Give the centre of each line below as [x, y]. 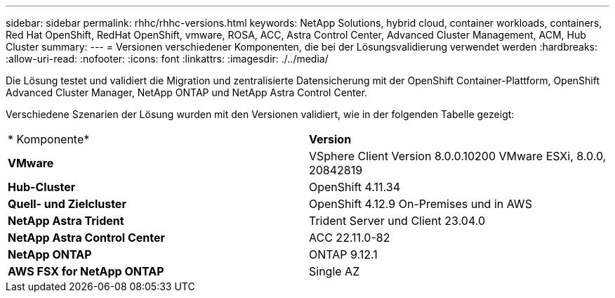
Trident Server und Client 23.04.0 [397, 221]
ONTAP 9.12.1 [343, 254]
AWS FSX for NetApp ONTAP [86, 271]
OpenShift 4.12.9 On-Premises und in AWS [421, 204]
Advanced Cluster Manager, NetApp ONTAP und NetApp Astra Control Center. [187, 92]
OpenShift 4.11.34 [355, 187]
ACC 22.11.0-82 [350, 238]
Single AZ [335, 271]
